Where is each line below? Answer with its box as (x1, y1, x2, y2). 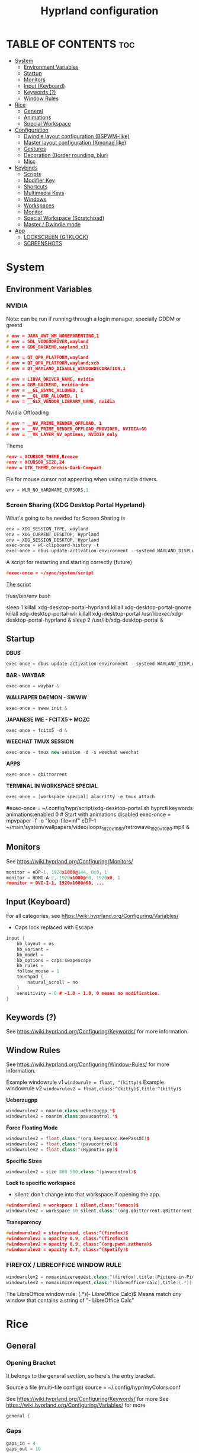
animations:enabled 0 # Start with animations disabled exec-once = (6, 811, 171, 818)
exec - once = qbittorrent (6, 772, 68, 777)
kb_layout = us (17, 940, 54, 946)
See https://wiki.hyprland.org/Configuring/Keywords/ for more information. (6, 1028, 189, 1035)
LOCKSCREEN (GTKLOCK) (23, 233, 89, 241)
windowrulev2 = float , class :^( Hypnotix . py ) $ (6, 1147, 118, 1153)
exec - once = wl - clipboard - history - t (6, 542, 99, 549)
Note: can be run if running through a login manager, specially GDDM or (6, 315, 182, 322)
